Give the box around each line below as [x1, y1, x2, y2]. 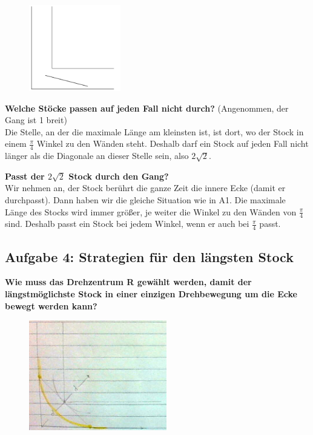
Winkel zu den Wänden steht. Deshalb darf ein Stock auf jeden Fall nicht [36, 137, 309, 150]
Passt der [5, 169, 45, 182]
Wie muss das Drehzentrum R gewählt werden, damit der [5, 275, 252, 288]
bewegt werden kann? [5, 299, 97, 312]
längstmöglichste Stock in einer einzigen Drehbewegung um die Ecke [5, 288, 297, 300]
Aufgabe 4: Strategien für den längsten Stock [5, 247, 294, 266]
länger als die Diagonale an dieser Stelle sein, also [5, 149, 189, 162]
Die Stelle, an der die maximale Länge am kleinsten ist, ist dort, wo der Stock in [5, 125, 304, 138]
